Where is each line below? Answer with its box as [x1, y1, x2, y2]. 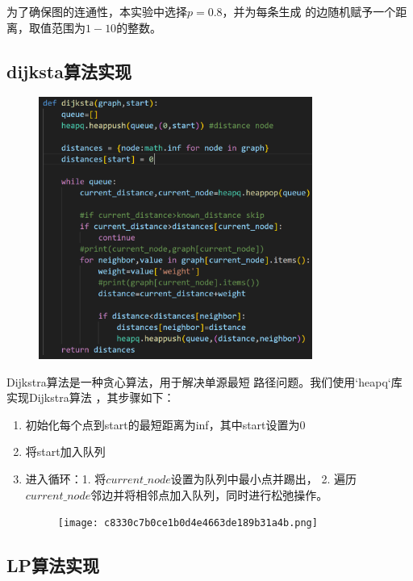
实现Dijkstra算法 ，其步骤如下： [6, 389, 175, 406]
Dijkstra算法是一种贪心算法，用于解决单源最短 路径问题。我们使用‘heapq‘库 [6, 373, 403, 390]
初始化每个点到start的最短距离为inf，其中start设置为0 [25, 416, 306, 433]
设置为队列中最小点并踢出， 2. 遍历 [170, 470, 357, 487]
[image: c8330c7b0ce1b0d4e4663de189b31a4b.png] [57, 517, 318, 529]
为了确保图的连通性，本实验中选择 [6, 3, 187, 19]
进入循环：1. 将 [25, 470, 106, 487]
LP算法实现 [6, 553, 100, 578]
